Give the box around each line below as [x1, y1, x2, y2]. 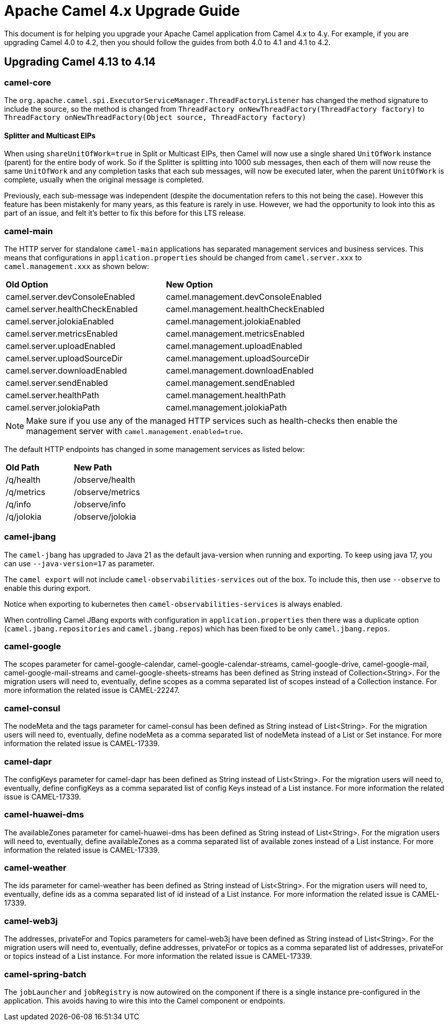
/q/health [6, 474, 41, 485]
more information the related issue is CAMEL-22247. [4, 686, 180, 695]
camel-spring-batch [4, 969, 87, 979]
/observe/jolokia [74, 511, 136, 522]
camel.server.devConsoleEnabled [6, 291, 135, 302]
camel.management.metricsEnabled [166, 328, 305, 339]
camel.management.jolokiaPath [166, 402, 287, 413]
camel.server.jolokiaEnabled [6, 316, 114, 326]
